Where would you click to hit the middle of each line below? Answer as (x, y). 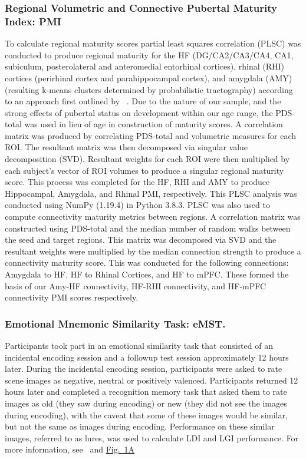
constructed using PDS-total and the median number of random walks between (148, 228)
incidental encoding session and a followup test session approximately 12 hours (147, 357)
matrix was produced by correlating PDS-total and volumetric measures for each (151, 135)
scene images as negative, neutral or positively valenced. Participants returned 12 (152, 380)
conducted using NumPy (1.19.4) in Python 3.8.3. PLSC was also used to (137, 205)
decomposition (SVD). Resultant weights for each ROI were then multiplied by (147, 159)
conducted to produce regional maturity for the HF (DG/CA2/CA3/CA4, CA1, (149, 55)
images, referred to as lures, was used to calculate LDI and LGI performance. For (152, 437)
